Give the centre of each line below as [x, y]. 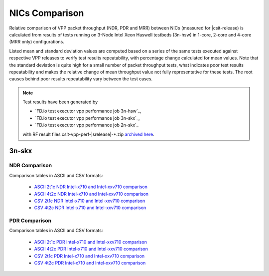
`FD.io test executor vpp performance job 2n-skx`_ [87, 125]
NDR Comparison [31, 166]
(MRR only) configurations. [37, 42]
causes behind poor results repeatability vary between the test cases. [81, 79]
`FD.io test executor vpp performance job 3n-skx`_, [87, 118]
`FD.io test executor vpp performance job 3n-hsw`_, [88, 111]
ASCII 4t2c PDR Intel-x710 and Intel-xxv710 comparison [91, 249]
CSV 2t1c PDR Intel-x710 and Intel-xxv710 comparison [89, 256]
